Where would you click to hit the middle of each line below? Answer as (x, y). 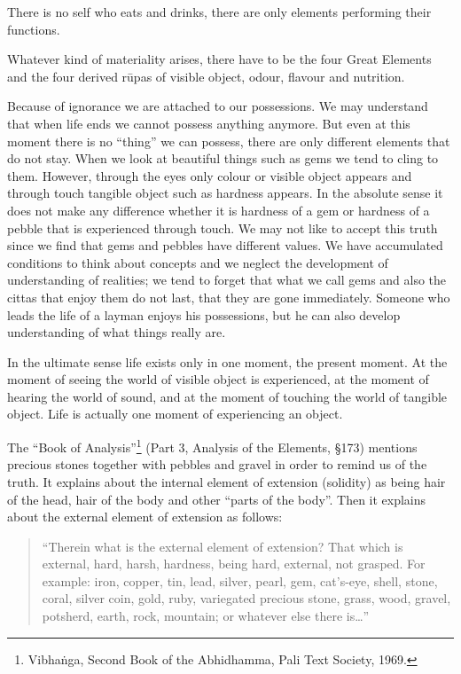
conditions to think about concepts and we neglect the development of (198, 262)
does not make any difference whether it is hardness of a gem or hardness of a (219, 210)
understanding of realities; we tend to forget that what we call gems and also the (227, 280)
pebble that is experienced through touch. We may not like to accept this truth (223, 227)
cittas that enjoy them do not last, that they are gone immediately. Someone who (229, 297)
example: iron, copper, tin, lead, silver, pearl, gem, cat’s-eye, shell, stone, (240, 580)
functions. (34, 29)
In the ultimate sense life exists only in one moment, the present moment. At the (227, 361)
